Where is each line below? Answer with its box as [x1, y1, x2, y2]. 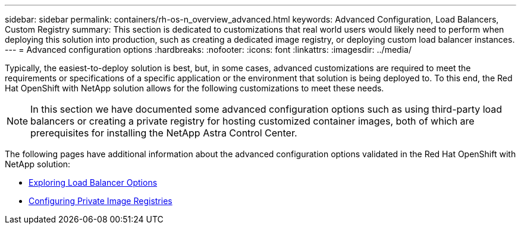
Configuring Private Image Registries [29, 196, 172, 206]
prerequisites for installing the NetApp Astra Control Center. [30, 127, 297, 139]
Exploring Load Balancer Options [29, 177, 158, 187]
